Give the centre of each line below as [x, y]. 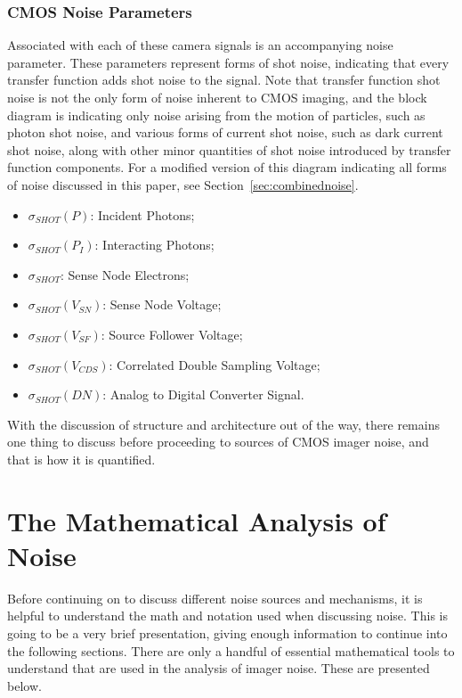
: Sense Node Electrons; [125, 274]
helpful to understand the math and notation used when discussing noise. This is [227, 616]
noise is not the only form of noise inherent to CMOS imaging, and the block [217, 97]
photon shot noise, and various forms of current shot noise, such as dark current [225, 132]
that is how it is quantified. [81, 459]
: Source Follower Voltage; [172, 334]
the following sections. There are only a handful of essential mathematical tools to [231, 650]
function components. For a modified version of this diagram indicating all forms [227, 167]
